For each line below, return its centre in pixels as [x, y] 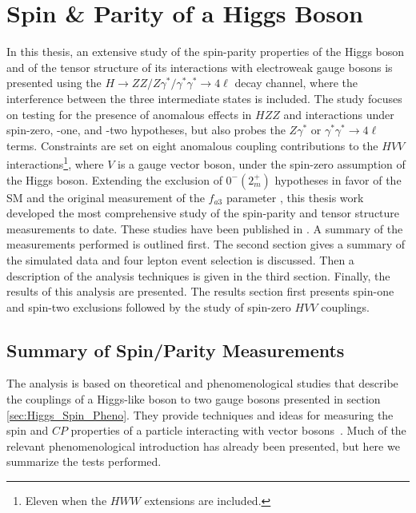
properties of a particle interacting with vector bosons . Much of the [238, 430]
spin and [28, 430]
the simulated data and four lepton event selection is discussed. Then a [180, 259]
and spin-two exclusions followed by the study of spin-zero [149, 306]
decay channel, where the [296, 83]
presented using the [54, 83]
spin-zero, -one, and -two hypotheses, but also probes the [146, 130]
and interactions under [339, 114]
